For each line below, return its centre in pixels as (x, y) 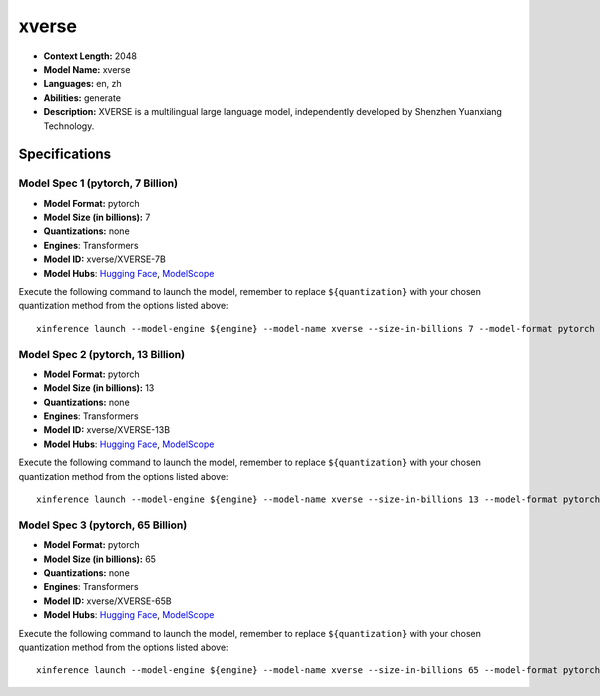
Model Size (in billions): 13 (99, 388)
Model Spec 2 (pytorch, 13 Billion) (101, 354)
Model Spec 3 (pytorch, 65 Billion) (103, 525)
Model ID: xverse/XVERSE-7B (105, 259)
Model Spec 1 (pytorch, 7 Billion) (98, 183)
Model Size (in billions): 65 (100, 559)
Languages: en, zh (82, 84)
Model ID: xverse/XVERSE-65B (107, 601)
